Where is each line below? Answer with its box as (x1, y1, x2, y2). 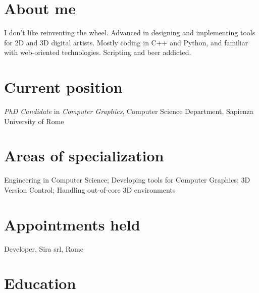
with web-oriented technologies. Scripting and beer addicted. (4, 47, 191, 57)
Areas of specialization (4, 145, 164, 166)
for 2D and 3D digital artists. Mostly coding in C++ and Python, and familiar (4, 37, 248, 47)
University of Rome (4, 115, 64, 126)
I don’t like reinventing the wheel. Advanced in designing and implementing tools (4, 27, 255, 38)
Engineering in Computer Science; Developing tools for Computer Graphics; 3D (4, 174, 250, 185)
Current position (4, 77, 123, 97)
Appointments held (4, 214, 140, 235)
